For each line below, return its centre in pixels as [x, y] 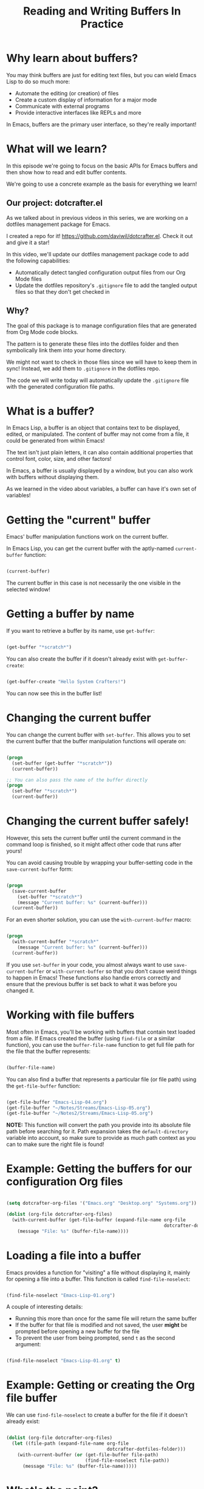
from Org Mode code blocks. [42, 332]
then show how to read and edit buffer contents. [67, 172]
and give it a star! [28, 242]
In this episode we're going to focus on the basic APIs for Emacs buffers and [102, 166]
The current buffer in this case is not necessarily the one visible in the [93, 583]
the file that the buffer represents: [49, 1051]
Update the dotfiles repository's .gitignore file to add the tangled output [106, 285]
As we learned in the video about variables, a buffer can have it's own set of [101, 489]
